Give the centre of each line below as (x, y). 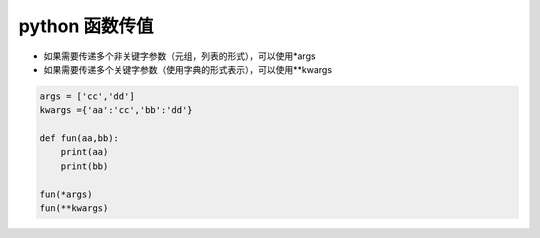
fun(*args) (66, 194)
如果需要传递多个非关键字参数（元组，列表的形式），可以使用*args (179, 56)
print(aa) (84, 152)
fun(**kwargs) (74, 208)
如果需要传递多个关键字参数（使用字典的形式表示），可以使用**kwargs (188, 69)
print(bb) (84, 166)
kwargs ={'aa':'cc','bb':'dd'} (116, 110)
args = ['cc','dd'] (87, 96)
